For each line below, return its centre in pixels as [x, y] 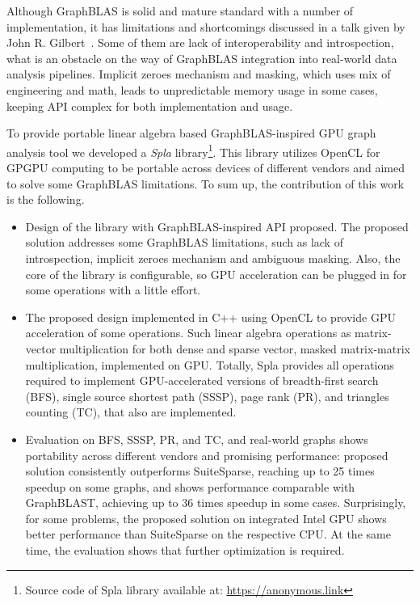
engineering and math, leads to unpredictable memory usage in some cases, [192, 89]
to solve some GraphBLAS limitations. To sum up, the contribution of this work [206, 183]
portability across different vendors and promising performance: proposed [207, 455]
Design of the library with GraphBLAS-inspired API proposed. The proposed [217, 226]
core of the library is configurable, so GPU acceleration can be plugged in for [216, 274]
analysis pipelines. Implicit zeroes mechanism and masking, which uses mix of [199, 74]
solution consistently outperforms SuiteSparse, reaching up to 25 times [200, 471]
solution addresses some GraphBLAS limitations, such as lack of [184, 242]
